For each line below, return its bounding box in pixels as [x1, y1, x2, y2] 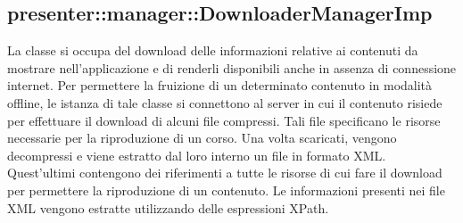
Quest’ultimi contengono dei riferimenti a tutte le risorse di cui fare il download [7, 163, 442, 182]
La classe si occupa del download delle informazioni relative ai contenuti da [7, 41, 418, 60]
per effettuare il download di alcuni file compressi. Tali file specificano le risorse [7, 111, 441, 129]
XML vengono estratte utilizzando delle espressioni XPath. [7, 198, 329, 217]
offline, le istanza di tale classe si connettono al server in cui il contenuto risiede [7, 93, 442, 111]
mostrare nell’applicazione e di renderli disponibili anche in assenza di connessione [7, 58, 457, 77]
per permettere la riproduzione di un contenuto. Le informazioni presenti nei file [7, 180, 445, 199]
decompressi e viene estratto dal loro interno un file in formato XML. [7, 145, 386, 164]
